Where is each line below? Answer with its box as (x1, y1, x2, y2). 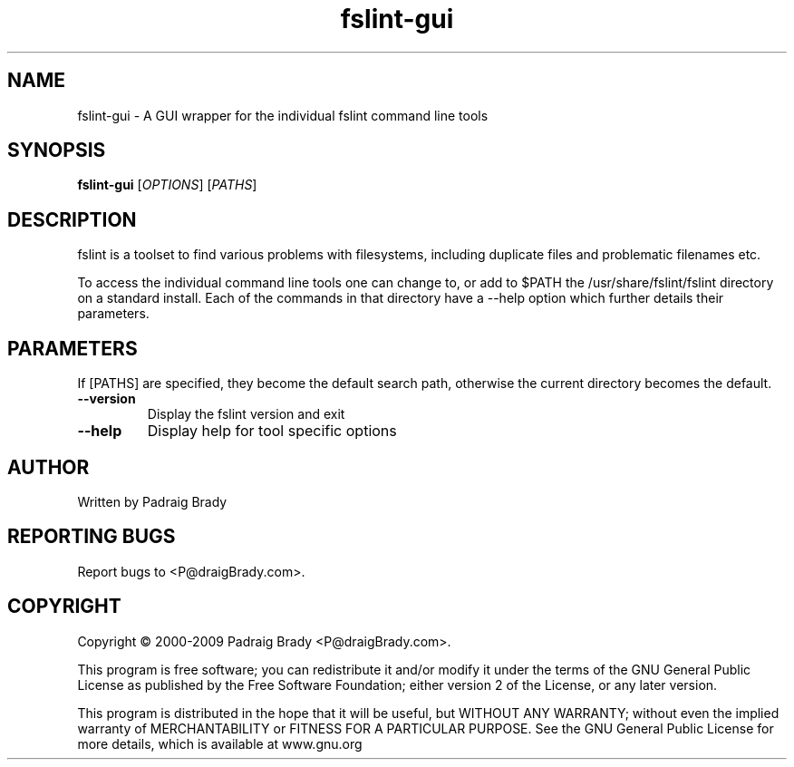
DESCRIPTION (7, 208, 137, 231)
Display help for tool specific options (147, 422, 397, 441)
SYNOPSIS (7, 139, 106, 162)
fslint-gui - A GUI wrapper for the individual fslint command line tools (77, 107, 489, 123)
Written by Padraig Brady (77, 493, 228, 510)
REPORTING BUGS (7, 525, 176, 549)
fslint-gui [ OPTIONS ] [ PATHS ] (77, 177, 257, 193)
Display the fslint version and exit (147, 406, 345, 422)
